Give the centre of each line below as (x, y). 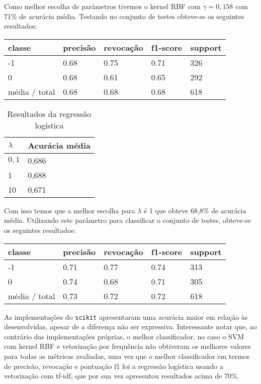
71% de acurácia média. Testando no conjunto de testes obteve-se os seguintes (124, 16)
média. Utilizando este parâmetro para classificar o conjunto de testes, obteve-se (127, 220)
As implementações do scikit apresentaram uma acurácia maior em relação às (126, 316)
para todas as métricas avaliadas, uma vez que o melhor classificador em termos (127, 356)
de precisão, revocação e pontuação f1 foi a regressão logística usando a (114, 366)
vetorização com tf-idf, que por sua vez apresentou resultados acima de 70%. (122, 376)
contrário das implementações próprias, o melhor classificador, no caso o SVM (124, 336)
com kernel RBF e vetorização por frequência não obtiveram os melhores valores (128, 346)
